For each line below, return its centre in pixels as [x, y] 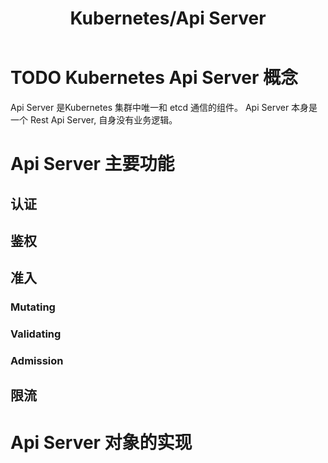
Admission [37, 361]
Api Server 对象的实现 [101, 442]
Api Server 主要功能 [92, 164]
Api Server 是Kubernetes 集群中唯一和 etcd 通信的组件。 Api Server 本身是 [164, 107]
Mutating [33, 307]
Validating [36, 334]
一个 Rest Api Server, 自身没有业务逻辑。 [94, 119]
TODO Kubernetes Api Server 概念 [154, 78]
